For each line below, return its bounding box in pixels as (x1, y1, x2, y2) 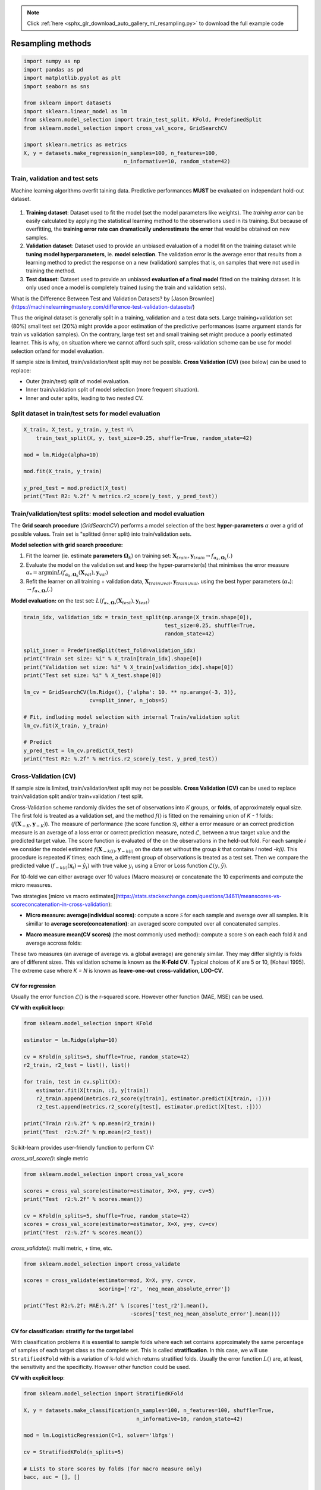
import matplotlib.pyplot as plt (23, 74, 121, 82)
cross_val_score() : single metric (11, 1154, 89, 1162)
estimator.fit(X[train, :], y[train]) (36, 1087, 149, 1094)
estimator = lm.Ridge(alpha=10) (23, 1037, 118, 1044)
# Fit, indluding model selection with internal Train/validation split (23, 714, 240, 721)
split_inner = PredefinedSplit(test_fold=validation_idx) (23, 647, 196, 654)
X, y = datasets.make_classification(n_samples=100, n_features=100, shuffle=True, (23, 1407, 275, 1414)
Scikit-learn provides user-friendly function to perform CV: (11, 1144, 155, 1151)
